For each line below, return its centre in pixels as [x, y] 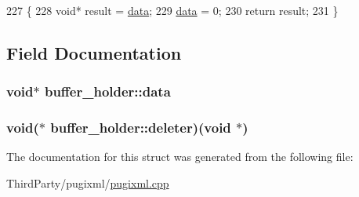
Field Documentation [94, 52]
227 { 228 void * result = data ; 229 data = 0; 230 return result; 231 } [172, 10]
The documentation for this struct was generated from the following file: [180, 157]
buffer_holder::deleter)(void [141, 128]
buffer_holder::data [107, 91]
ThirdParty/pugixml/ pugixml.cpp [88, 183]
